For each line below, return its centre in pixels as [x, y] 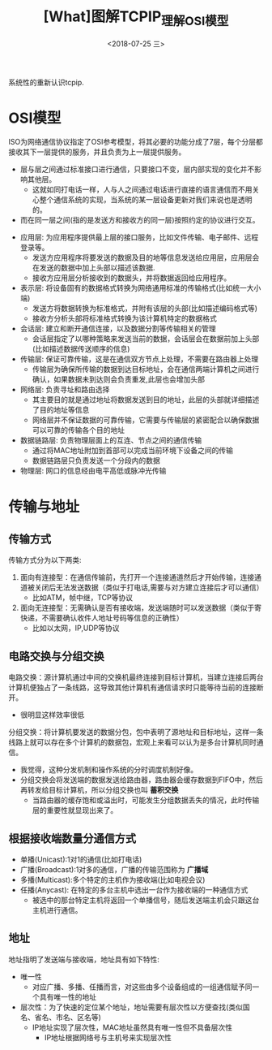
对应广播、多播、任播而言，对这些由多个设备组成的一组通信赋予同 [142, 987]
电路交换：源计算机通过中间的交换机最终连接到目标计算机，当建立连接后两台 [136, 677]
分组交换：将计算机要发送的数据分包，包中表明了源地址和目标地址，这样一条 [136, 732]
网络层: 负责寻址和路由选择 [65, 390]
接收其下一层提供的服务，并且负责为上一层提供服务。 [97, 152]
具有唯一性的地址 [68, 996]
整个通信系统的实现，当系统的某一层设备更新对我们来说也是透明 [146, 200]
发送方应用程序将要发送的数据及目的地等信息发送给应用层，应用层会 [146, 257]
